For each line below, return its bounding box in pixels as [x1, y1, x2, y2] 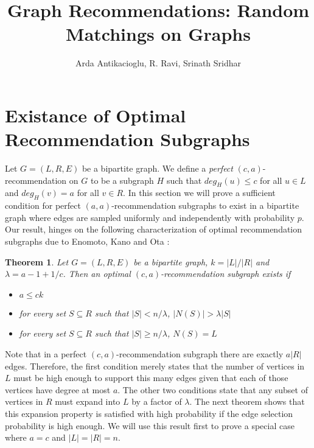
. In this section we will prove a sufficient [123, 186, 276, 199]
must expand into [55, 395, 120, 408]
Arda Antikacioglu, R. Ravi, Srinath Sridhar [75, 57, 242, 69]
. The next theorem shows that [189, 395, 305, 408]
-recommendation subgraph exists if [161, 267, 291, 280]
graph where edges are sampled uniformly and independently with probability [5, 211, 295, 223]
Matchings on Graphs [66, 21, 251, 46]
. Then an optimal [63, 267, 131, 280]
